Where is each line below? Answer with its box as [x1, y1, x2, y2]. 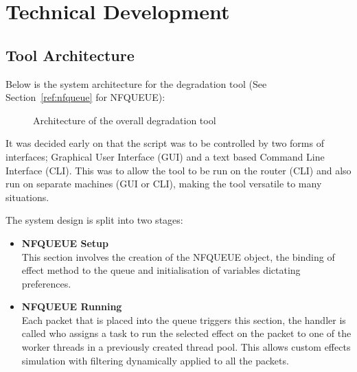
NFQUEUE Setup [21, 235, 108, 250]
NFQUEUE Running [21, 299, 122, 314]
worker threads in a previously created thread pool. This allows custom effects [21, 340, 351, 354]
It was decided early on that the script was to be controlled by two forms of [5, 136, 324, 150]
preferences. [21, 276, 71, 290]
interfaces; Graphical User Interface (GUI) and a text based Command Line [5, 149, 325, 163]
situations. [5, 189, 49, 204]
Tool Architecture [5, 44, 135, 65]
